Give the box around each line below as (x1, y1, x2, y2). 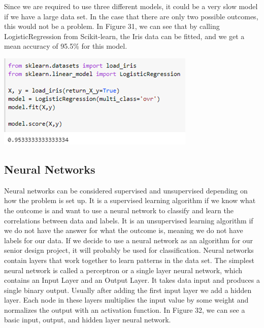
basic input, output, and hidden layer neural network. (4, 314, 171, 325)
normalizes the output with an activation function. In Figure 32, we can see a (4, 304, 245, 315)
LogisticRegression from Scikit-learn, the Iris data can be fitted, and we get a (4, 30, 245, 41)
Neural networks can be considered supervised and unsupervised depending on (4, 185, 248, 195)
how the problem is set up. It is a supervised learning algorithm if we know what (4, 195, 256, 206)
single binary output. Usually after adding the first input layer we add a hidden (4, 284, 252, 295)
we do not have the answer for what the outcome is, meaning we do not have (4, 225, 243, 236)
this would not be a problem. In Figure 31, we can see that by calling (4, 21, 220, 31)
